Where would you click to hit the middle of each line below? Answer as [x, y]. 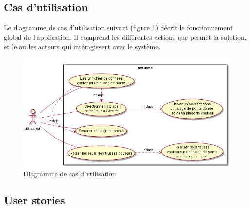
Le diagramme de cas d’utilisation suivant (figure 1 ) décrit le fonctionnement [118, 27]
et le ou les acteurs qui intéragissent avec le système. [82, 46]
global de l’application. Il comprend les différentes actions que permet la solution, [125, 37]
